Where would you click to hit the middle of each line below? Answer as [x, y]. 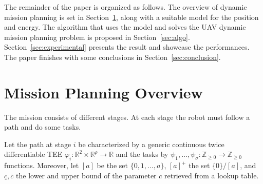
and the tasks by [142, 154]
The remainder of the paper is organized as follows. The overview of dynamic [126, 7]
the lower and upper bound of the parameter [86, 175]
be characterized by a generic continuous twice [151, 144]
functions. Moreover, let [42, 165]
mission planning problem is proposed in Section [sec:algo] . [97, 37]
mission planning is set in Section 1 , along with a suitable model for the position [131, 17]
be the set [112, 165]
